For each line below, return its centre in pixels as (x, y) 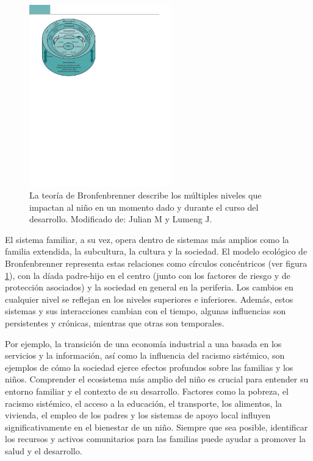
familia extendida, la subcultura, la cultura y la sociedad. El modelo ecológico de (156, 251)
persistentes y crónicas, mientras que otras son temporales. (115, 323)
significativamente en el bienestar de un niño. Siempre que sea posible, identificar (156, 427)
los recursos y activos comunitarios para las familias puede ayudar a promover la (156, 439)
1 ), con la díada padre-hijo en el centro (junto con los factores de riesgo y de (148, 275)
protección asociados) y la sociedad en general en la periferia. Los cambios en (149, 287)
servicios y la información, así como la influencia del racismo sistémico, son (145, 355)
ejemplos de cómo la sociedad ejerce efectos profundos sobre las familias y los (149, 367)
